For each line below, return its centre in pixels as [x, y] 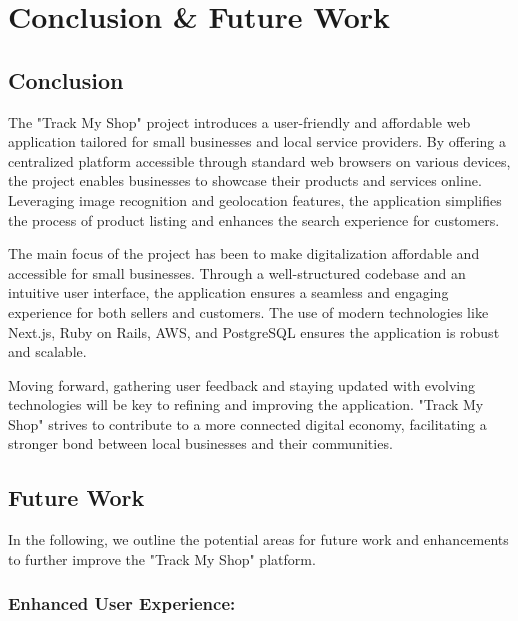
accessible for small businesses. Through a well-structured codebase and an [237, 272]
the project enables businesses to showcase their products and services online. [245, 180]
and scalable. [47, 351]
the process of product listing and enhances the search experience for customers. [254, 219]
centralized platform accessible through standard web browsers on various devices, [259, 160]
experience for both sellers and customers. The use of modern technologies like [248, 311]
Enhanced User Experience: [122, 603]
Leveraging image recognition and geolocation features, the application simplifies [255, 199]
